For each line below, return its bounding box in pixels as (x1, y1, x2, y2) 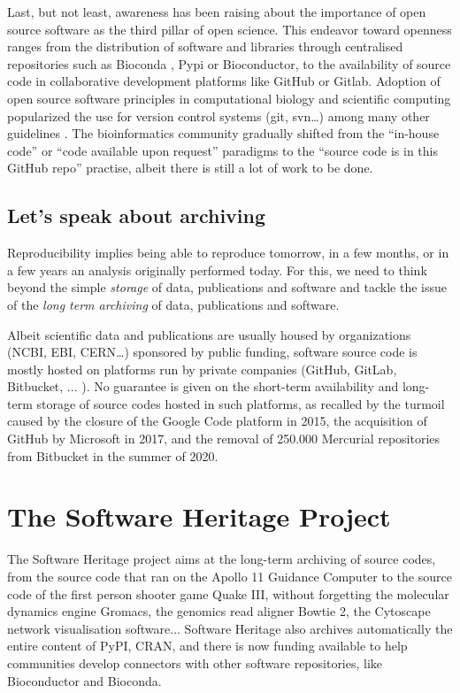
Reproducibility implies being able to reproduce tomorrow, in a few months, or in (7, 243, 449, 262)
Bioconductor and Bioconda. (7, 671, 162, 689)
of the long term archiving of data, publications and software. (7, 295, 340, 313)
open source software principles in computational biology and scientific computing (7, 89, 451, 107)
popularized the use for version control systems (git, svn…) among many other (7, 106, 430, 125)
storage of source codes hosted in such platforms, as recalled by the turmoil (36, 394, 445, 412)
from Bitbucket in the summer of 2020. (7, 446, 218, 465)
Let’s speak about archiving (7, 202, 266, 229)
